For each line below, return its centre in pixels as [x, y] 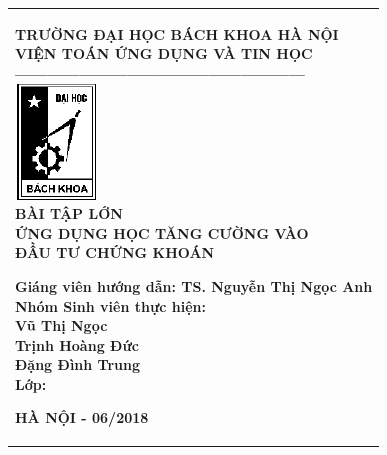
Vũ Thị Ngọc [61, 325]
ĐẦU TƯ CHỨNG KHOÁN [115, 252]
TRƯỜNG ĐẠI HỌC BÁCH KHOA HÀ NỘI [177, 33]
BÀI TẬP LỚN [69, 213]
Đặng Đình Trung [78, 364]
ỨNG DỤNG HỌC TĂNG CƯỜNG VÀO [162, 232]
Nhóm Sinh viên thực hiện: [111, 305]
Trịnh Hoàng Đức [77, 344]
